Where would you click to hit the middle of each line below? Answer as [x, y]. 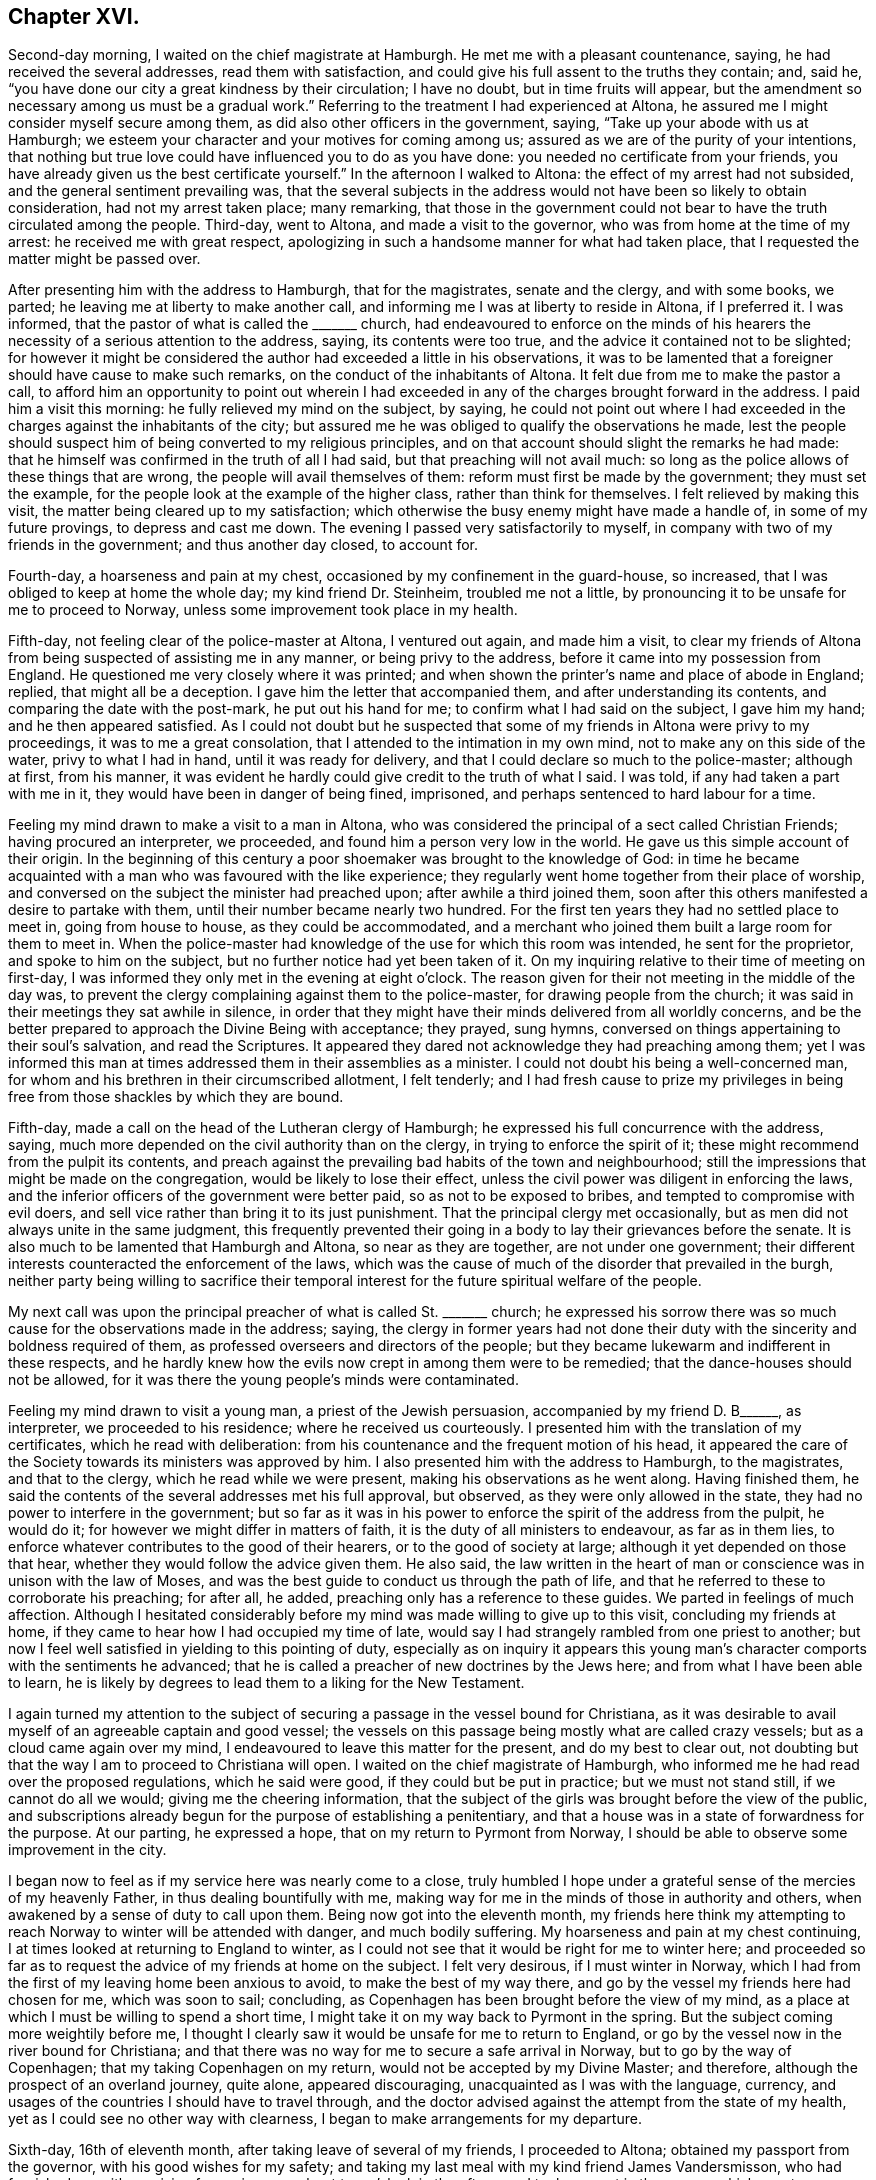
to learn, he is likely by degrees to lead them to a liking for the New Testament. [266, 1683]
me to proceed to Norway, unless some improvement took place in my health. [263, 610]
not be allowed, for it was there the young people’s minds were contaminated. [263, 1380]
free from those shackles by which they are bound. [176, 1097]
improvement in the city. [87, 1850]
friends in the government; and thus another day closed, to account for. [243, 545]
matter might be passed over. [104, 259]
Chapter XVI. [74, 16]
